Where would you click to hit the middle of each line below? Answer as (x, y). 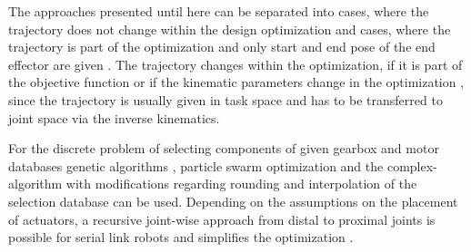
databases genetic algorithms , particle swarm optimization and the (196, 165)
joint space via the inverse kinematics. (114, 117)
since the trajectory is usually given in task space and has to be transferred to (225, 99)
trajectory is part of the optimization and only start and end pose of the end (222, 47)
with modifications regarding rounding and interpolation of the (241, 184)
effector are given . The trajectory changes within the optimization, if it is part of (235, 64)
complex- (412, 165)
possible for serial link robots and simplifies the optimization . (181, 237)
